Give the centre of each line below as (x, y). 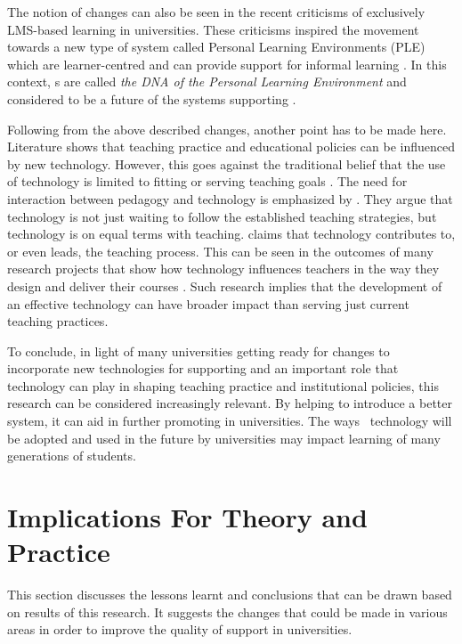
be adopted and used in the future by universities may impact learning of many (224, 438)
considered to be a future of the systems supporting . (152, 98)
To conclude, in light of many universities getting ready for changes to (199, 351)
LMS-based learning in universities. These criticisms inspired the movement (213, 29)
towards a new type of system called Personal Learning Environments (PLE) (216, 47)
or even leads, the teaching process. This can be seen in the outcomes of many (220, 251)
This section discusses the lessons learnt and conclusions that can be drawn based (230, 595)
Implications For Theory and (187, 517)
